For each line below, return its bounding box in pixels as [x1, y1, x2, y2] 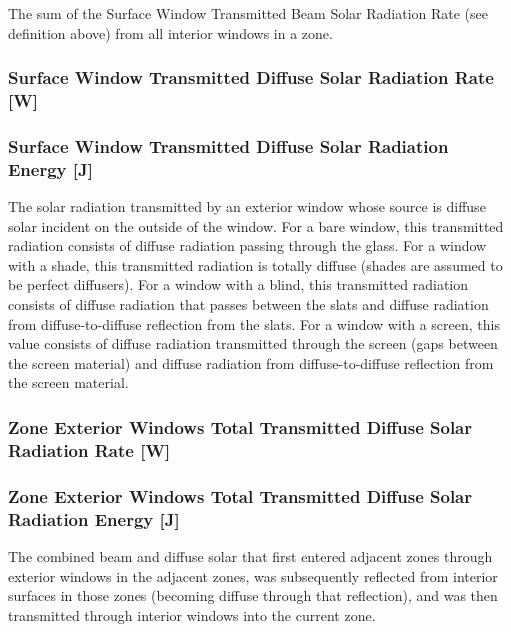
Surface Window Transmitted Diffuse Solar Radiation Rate [8, 65, 494, 90]
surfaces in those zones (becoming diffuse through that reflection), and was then [8, 585, 498, 606]
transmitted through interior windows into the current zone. [8, 604, 376, 625]
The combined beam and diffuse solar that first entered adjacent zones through [8, 545, 493, 566]
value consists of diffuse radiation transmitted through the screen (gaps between [8, 333, 498, 354]
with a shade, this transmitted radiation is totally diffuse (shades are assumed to [8, 254, 503, 275]
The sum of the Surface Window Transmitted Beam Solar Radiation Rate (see [8, 3, 489, 23]
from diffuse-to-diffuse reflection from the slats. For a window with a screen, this [8, 313, 500, 334]
